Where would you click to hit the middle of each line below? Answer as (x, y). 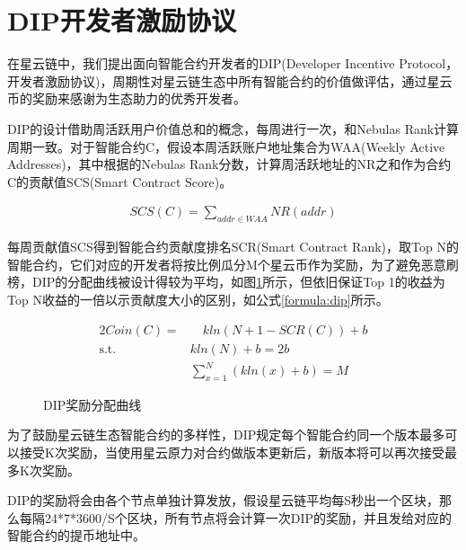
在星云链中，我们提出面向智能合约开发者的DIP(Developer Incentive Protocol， (233, 63)
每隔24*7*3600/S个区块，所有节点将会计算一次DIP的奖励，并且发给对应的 (236, 517)
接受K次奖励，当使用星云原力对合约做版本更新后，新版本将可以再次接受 (232, 452)
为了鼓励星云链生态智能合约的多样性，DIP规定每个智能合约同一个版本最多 (226, 435)
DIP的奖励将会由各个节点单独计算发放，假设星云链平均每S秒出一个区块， (224, 500)
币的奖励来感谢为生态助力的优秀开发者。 (127, 98)
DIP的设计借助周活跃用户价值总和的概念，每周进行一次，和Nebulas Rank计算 (233, 128)
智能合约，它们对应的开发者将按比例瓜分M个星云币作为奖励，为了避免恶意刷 (233, 264)
